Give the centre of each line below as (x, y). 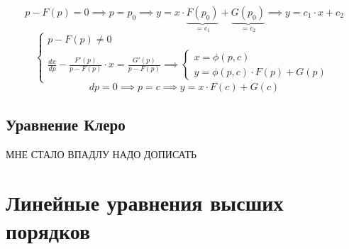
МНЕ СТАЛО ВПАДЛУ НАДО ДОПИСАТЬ (101, 154)
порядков (48, 230)
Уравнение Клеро (66, 124)
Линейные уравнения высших (145, 203)
